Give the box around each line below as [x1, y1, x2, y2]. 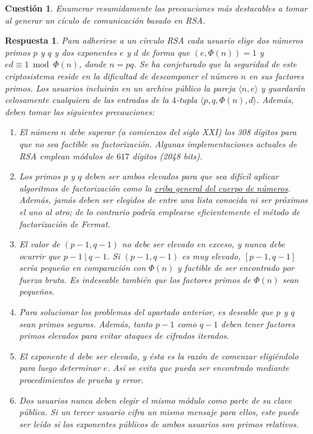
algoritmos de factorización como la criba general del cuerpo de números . [19, 181, 291, 194]
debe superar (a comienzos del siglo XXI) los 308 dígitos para [69, 125, 297, 138]
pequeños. [19, 285, 55, 298]
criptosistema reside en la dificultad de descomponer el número [5, 69, 238, 82]
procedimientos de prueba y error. [19, 373, 144, 386]
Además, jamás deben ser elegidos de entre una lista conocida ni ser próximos [19, 193, 308, 206]
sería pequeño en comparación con [19, 261, 146, 274]
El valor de [19, 238, 60, 250]
